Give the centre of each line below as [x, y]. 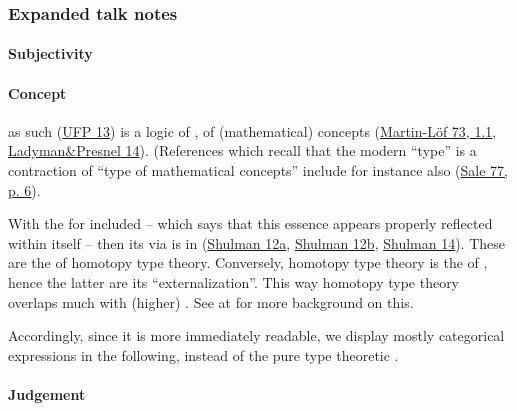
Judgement [47, 393]
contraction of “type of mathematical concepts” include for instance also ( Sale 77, [258, 170]
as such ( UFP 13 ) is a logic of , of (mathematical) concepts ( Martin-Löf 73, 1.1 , [252, 130]
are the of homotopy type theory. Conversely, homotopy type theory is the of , [248, 262]
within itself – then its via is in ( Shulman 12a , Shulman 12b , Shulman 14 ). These [257, 242]
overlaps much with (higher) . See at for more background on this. [211, 301]
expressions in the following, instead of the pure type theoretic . [203, 354]
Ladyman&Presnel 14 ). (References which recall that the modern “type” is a [242, 150]
